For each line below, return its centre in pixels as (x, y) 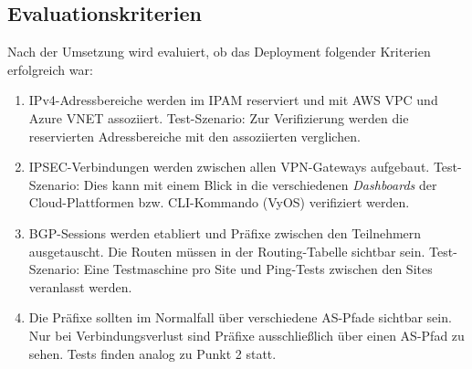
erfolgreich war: (50, 69)
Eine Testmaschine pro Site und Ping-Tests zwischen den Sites (258, 269)
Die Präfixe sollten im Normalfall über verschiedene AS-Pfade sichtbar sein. (240, 317)
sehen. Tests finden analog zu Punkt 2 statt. (152, 353)
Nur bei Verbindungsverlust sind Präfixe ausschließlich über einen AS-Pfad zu (246, 335)
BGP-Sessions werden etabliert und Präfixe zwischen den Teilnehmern (225, 232)
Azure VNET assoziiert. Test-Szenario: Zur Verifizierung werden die (219, 117)
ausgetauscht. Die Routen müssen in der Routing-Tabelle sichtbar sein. (227, 251)
